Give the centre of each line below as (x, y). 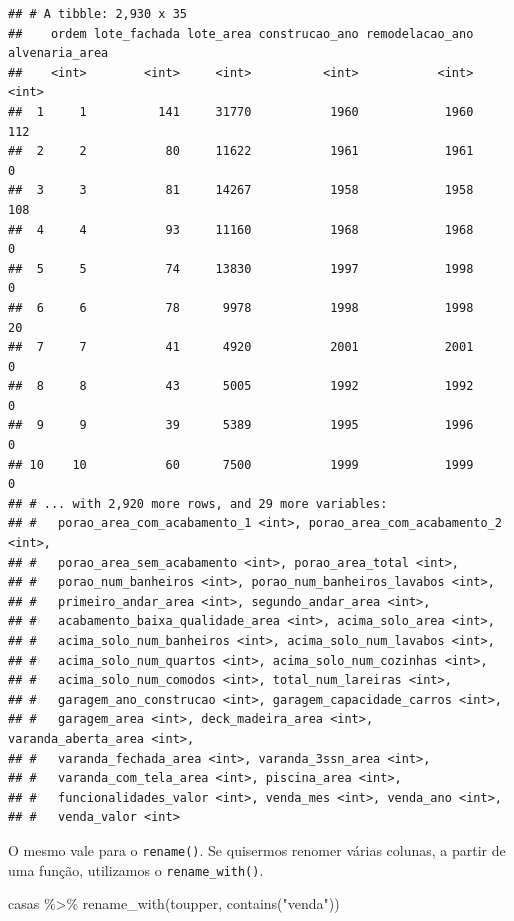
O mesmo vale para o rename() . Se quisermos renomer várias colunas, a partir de (257, 849)
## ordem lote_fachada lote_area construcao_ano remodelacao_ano (241, 33)
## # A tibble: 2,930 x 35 (97, 14)
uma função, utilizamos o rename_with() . (136, 869)
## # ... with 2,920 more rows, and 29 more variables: (198, 503)
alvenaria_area (58, 53)
